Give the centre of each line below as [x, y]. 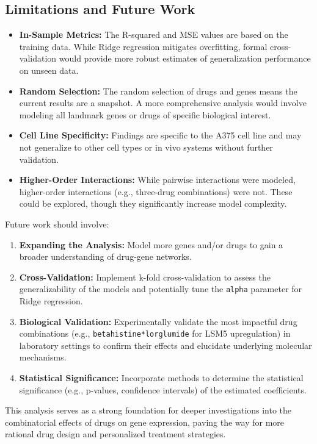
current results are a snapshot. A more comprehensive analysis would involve [163, 103]
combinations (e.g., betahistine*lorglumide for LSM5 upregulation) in [155, 333]
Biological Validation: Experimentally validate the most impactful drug [158, 321]
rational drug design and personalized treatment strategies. [115, 434]
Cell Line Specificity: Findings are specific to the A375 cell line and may [160, 135]
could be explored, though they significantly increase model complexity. [153, 203]
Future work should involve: [57, 224]
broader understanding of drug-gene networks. [105, 256]
